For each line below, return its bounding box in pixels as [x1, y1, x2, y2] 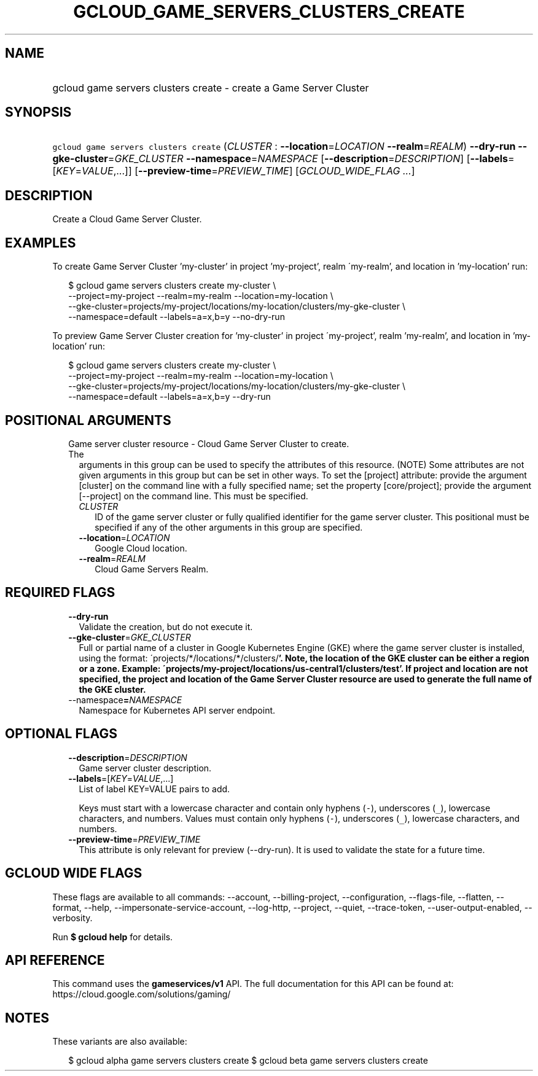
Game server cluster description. [79, 762, 212, 773]
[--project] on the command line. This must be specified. [79, 490, 308, 501]
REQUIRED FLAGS [5, 585, 115, 601]
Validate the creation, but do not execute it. [79, 621, 253, 632]
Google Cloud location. [95, 542, 187, 553]
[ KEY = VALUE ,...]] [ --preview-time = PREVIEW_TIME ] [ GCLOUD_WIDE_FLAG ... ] [52, 165, 415, 177]
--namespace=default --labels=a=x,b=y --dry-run [68, 391, 271, 402]
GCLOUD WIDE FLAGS [5, 865, 142, 881]
